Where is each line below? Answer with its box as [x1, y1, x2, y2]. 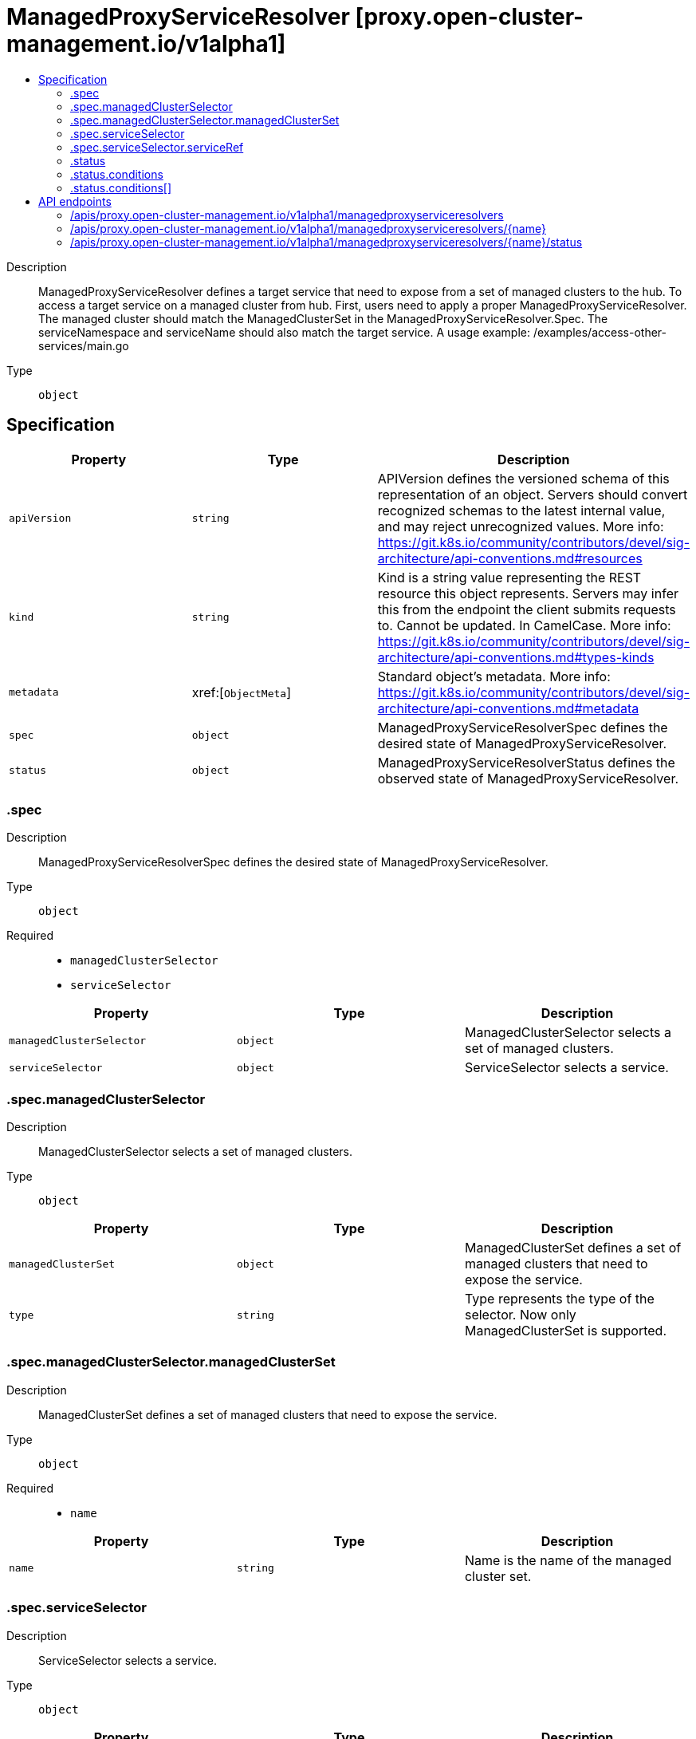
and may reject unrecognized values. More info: [377, 518, 664, 534]
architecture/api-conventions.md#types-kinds [377, 649, 655, 665]
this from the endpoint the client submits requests [377, 601, 676, 617]
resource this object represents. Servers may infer [377, 585, 678, 601]
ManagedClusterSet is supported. [464, 1323, 667, 1339]
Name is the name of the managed [464, 1552, 672, 1568]
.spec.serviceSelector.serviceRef [70, 140, 244, 154]
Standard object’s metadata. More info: [377, 668, 611, 684]
